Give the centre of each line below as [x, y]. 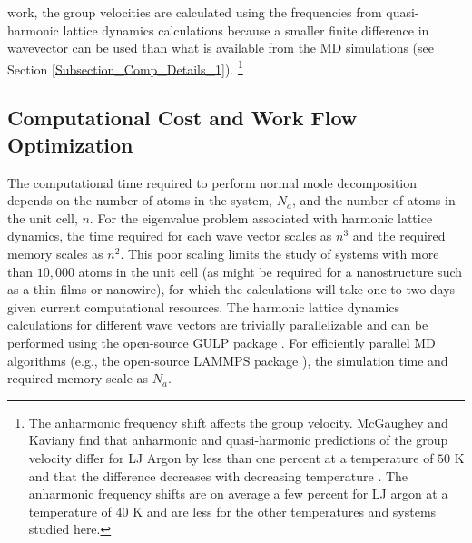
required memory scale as [78, 378]
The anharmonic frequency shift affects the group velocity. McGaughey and [238, 422]
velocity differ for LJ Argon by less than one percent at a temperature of [231, 457]
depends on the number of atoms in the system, [140, 200]
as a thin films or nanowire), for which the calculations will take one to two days [231, 289]
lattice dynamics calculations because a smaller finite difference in [246, 30]
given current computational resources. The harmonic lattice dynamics [204, 306]
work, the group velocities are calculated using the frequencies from [195, 12]
